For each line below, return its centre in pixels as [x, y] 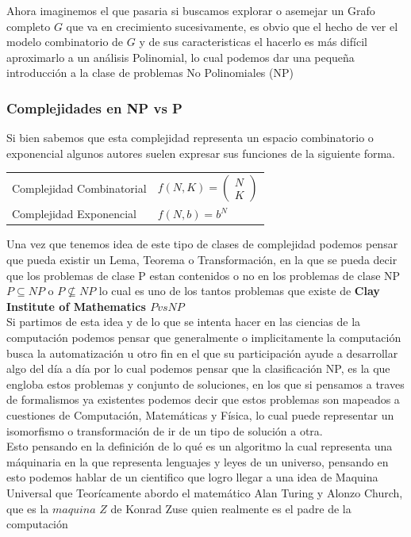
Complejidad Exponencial [74, 214]
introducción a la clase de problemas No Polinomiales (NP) [150, 73]
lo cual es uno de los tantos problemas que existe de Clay [239, 291]
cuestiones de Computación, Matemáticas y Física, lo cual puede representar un [200, 415]
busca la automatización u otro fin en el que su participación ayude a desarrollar [202, 353]
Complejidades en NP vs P [94, 107]
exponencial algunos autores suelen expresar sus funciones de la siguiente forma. [201, 153]
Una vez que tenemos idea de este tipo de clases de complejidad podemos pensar [202, 244]
